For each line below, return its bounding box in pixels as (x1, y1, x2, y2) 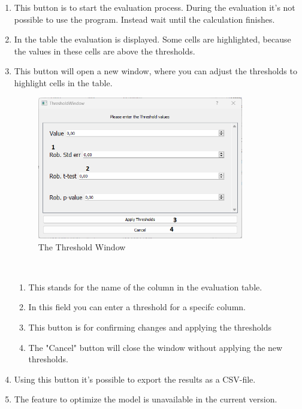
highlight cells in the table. (14, 76, 113, 89)
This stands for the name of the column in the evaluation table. (28, 280, 262, 293)
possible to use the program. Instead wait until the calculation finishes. (14, 13, 275, 25)
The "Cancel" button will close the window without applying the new (28, 341, 283, 353)
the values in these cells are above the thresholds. (14, 44, 195, 57)
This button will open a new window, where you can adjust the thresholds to (14, 65, 297, 77)
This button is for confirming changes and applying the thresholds (28, 320, 271, 333)
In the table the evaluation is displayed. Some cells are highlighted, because (14, 33, 291, 46)
